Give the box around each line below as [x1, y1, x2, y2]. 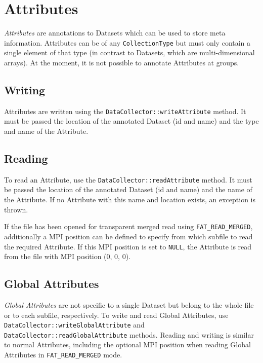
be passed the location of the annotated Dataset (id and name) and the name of [4, 184, 252, 195]
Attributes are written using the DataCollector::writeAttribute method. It [4, 105, 246, 116]
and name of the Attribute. [4, 126, 89, 136]
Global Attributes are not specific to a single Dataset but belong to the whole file [4, 299, 254, 310]
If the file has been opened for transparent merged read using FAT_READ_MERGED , [4, 221, 253, 232]
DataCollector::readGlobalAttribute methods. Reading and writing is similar [4, 329, 254, 340]
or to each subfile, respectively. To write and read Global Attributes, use [4, 309, 229, 320]
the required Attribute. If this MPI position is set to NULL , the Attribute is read [4, 241, 252, 251]
